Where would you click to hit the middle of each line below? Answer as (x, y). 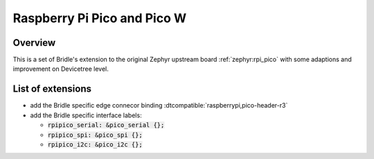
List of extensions (52, 89)
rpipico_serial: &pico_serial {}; (106, 125)
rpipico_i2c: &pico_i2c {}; (95, 144)
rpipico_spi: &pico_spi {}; (95, 135)
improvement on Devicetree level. (61, 69)
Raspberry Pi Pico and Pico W (100, 18)
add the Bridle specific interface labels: (86, 115)
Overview (34, 43)
